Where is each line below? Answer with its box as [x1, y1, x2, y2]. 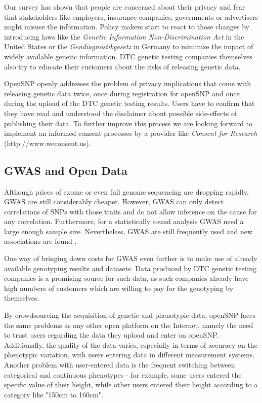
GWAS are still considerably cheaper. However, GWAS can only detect [4, 196, 224, 207]
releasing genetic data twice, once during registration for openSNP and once [4, 88, 240, 98]
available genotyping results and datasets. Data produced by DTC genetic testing [4, 263, 257, 273]
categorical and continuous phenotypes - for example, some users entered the [4, 369, 242, 380]
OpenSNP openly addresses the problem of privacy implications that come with [4, 78, 251, 89]
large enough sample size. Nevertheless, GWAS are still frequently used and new [4, 226, 253, 236]
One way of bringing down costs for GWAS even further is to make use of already [4, 253, 257, 264]
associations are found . [4, 236, 77, 246]
